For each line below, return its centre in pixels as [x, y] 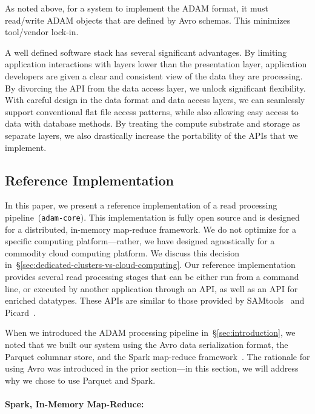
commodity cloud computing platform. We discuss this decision [122, 252]
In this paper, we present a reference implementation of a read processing [141, 205]
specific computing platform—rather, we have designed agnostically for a [140, 241]
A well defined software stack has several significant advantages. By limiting [146, 52]
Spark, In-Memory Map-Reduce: [75, 403]
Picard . [20, 312]
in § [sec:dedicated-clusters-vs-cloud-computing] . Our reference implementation [150, 265]
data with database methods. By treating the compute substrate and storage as [153, 123]
